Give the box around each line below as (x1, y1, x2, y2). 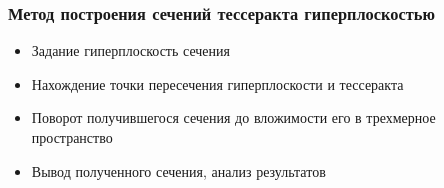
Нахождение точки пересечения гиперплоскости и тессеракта (31, 73, 404, 94)
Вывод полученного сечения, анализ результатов (31, 160, 326, 181)
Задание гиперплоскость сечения (31, 40, 230, 61)
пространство (31, 127, 113, 147)
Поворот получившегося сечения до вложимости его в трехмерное (31, 107, 436, 128)
